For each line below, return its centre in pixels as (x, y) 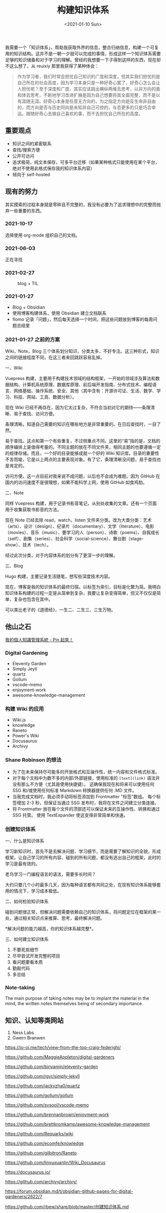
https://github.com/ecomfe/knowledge (44, 1143)
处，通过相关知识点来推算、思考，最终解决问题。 (55, 918)
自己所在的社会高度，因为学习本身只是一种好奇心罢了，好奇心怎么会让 (89, 83)
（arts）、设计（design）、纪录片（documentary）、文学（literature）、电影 (80, 526)
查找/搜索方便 (26, 149)
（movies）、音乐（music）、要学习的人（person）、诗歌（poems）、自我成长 (82, 533)
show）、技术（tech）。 (28, 545)
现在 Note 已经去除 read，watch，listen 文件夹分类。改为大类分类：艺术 (79, 520)
